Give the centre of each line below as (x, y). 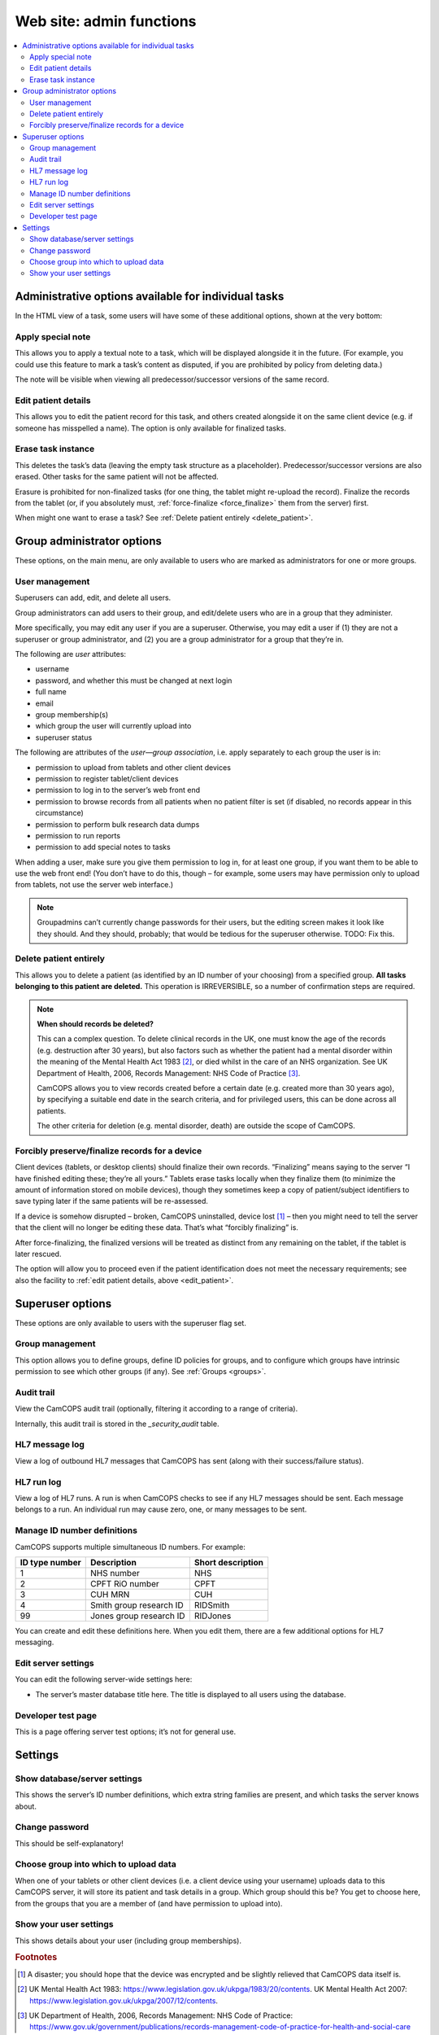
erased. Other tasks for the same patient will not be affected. (117, 477)
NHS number (115, 1573)
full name (51, 692)
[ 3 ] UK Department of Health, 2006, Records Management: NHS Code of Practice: (155, 2015)
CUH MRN (110, 1594)
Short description (229, 1562)
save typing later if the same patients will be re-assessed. (112, 1201)
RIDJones (213, 1616)
